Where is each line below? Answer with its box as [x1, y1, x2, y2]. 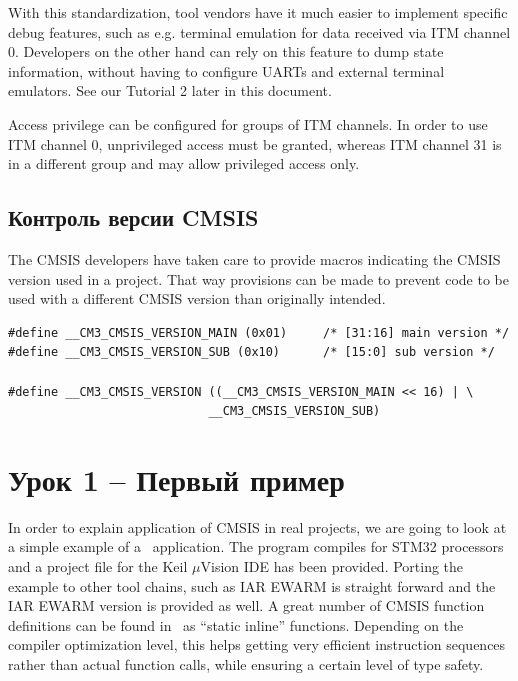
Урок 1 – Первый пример [8, 458, 345, 499]
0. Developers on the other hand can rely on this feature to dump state [8, 41, 444, 62]
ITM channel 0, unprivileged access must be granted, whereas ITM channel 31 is [8, 133, 502, 154]
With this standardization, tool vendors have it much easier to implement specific [8, 2, 508, 22]
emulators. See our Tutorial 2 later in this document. [8, 80, 332, 101]
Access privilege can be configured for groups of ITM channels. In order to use [8, 113, 488, 134]
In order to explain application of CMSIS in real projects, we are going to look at [8, 516, 507, 537]
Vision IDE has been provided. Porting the [200, 556, 464, 577]
